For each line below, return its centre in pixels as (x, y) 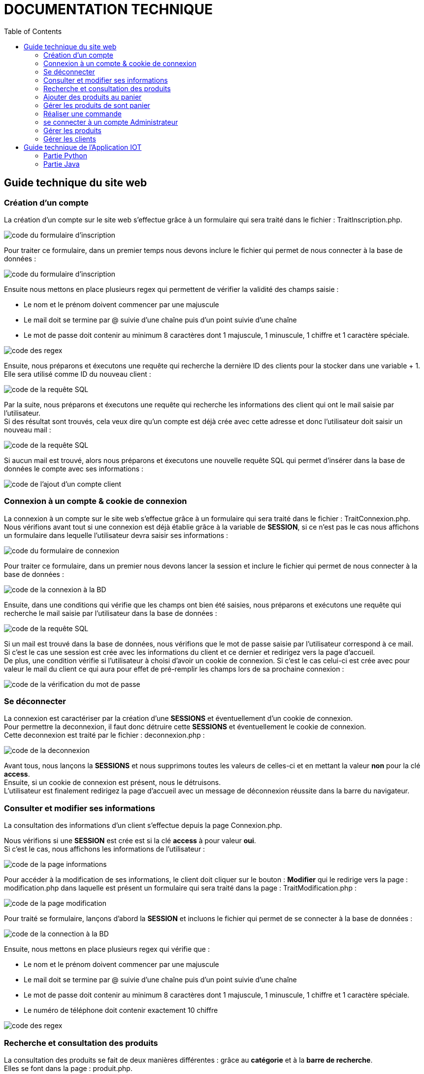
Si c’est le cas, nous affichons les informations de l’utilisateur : (105, 849)
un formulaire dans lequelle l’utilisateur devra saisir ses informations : (116, 535)
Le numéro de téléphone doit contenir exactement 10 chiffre (121, 1010)
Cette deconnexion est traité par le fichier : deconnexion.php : (104, 735)
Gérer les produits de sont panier (97, 105)
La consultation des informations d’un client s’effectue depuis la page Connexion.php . (143, 825)
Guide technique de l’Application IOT (83, 147)
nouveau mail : (28, 430)
